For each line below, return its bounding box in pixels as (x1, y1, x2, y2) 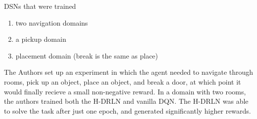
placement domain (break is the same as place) (15, 50, 158, 60)
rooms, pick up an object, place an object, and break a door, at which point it (4, 76, 241, 87)
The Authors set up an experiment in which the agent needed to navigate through (4, 67, 254, 77)
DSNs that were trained (4, 1, 76, 11)
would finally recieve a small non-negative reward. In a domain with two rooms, (4, 86, 246, 96)
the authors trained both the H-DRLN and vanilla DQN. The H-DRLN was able (4, 96, 249, 106)
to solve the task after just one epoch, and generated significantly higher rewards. (4, 105, 251, 116)
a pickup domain (15, 34, 66, 44)
